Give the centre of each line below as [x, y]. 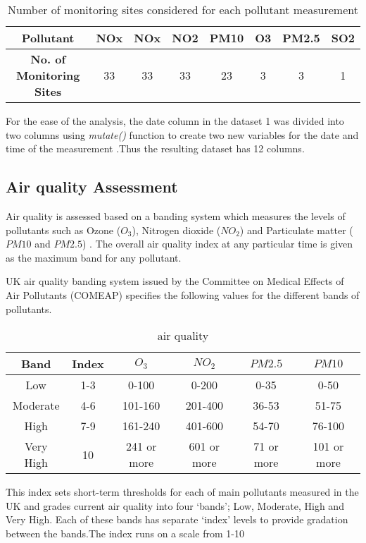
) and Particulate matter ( [296, 230]
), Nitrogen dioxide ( [176, 230]
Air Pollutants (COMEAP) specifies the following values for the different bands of [183, 294]
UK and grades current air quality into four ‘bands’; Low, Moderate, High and [175, 505]
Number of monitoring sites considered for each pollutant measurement [183, 10]
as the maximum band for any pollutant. [94, 257]
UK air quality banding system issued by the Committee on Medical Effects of [175, 281]
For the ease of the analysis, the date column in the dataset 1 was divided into [175, 121]
